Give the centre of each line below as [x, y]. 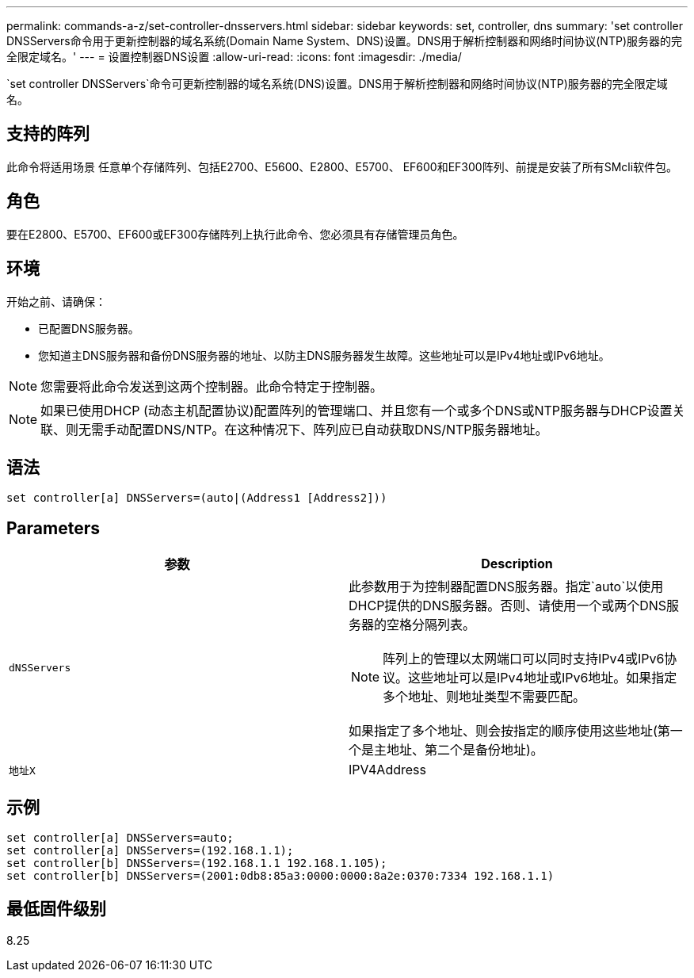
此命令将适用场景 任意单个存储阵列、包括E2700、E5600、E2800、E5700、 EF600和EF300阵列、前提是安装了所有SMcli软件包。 [342, 166]
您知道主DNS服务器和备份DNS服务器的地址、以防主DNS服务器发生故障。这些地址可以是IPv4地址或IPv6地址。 [324, 355]
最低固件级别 [56, 909]
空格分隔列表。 [431, 625]
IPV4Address [387, 770]
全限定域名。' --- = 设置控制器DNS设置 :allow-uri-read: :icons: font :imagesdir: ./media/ [234, 57]
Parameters [53, 528]
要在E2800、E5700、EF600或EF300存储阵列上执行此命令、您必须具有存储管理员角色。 [235, 234]
